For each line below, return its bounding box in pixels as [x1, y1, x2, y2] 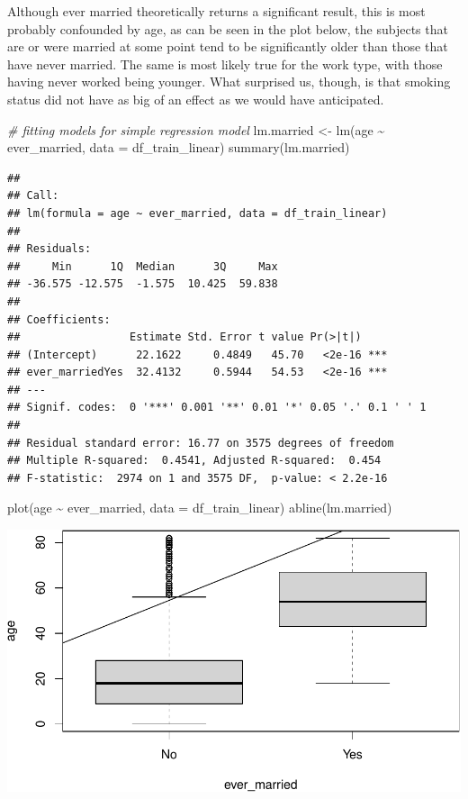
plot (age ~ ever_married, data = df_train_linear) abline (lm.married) [7, 498, 392, 517]
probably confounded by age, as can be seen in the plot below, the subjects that [7, 19, 448, 38]
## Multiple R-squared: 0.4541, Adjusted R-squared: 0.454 [7, 454, 382, 468]
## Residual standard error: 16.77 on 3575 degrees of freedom [7, 436, 394, 449]
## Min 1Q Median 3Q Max [7, 259, 278, 273]
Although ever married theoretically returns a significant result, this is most [7, 2, 426, 20]
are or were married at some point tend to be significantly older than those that [7, 37, 448, 56]
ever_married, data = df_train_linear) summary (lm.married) [7, 138, 350, 157]
